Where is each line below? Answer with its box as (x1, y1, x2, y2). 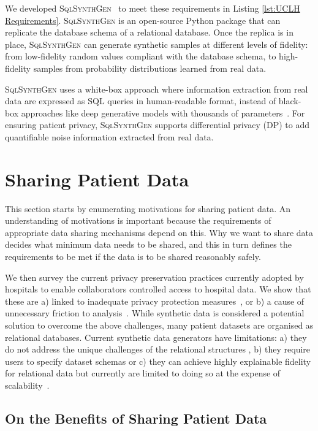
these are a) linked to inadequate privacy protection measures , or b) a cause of (5, 294, 305, 307)
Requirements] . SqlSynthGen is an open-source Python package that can (5, 13, 281, 26)
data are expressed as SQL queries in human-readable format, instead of (5, 94, 276, 107)
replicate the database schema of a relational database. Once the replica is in (5, 26, 293, 39)
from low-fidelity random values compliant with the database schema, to (5, 50, 276, 63)
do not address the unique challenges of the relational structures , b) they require (5, 343, 311, 356)
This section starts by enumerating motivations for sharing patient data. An (5, 202, 291, 215)
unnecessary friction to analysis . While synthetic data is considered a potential (5, 307, 305, 319)
